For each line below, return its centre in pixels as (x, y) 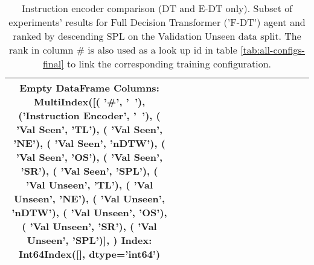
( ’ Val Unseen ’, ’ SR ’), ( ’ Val (89, 226)
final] (53, 64)
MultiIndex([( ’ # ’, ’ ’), (89, 101)
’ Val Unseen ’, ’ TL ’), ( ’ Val (89, 185)
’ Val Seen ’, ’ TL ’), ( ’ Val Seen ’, (89, 129)
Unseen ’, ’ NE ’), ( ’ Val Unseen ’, (89, 198)
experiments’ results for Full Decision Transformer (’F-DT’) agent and (157, 22)
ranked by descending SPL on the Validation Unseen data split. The (157, 36)
